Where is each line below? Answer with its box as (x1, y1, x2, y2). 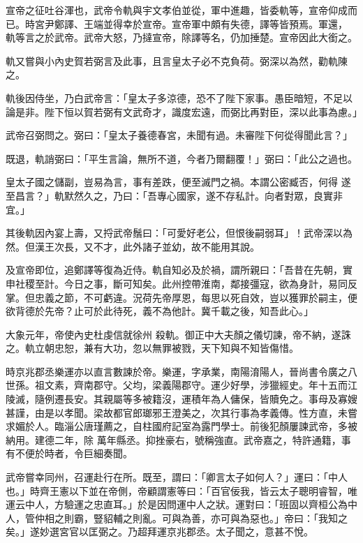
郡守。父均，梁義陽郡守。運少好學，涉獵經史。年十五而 (93, 378, 348, 392)
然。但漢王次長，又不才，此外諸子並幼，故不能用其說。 (6, 239, 260, 253)
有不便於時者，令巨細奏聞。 (6, 446, 133, 461)
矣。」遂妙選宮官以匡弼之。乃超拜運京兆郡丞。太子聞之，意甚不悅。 (6, 524, 313, 539)
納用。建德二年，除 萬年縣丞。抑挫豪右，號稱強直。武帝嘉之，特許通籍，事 (6, 432, 351, 447)
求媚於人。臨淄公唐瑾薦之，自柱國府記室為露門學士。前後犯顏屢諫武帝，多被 (6, 419, 357, 433)
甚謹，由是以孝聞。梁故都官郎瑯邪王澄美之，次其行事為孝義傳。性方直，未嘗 (6, 405, 357, 419)
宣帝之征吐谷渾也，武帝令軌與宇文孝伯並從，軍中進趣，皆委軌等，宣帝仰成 (6, 3, 348, 17)
